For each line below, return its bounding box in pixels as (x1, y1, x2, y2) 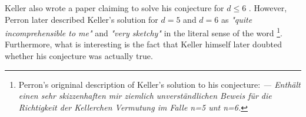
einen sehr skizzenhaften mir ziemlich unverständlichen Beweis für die (18, 90, 272, 102)
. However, (248, 2, 287, 13)
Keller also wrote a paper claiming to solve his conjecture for (5, 2, 224, 13)
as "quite (221, 13, 252, 25)
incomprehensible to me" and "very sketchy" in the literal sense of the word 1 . (5, 25, 282, 39)
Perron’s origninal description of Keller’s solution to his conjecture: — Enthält (18, 78, 301, 90)
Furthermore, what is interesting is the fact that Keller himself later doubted (5, 38, 282, 50)
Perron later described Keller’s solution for (5, 13, 158, 25)
